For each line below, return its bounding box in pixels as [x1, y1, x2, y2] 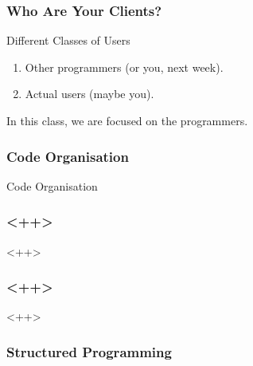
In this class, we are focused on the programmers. [6, 112, 248, 128]
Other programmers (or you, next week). [25, 58, 224, 75]
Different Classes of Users [6, 32, 130, 49]
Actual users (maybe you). [25, 85, 154, 102]
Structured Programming [6, 341, 172, 361]
